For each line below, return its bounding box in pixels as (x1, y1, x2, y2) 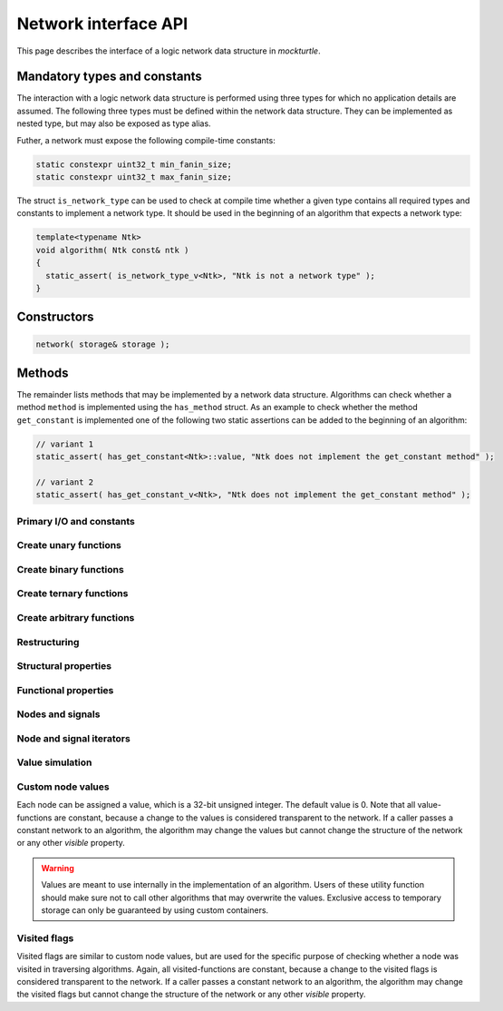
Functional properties (16, 683, 114, 696)
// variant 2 (35, 476, 94, 487)
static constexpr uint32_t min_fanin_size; (35, 159, 233, 170)
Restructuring (16, 635, 80, 648)
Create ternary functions (16, 587, 129, 600)
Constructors (16, 309, 94, 325)
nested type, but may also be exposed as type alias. (16, 118, 212, 129)
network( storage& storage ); (35, 339, 170, 349)
